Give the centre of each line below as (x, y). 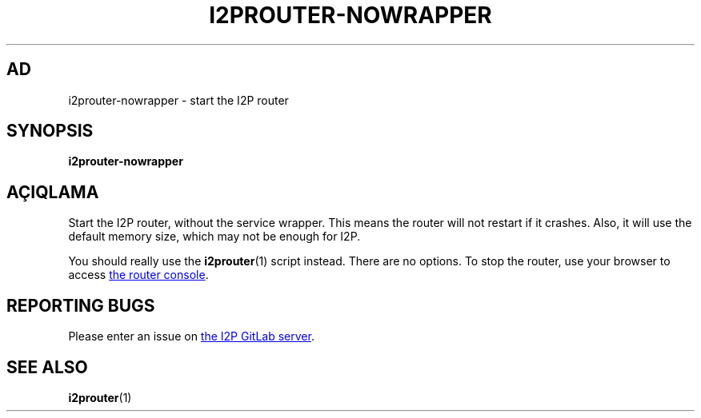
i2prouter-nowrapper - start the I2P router (178, 100)
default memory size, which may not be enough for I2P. (214, 237)
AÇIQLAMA (53, 192)
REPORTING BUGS (81, 305)
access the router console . (138, 275)
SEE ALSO (47, 367)
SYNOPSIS (50, 131)
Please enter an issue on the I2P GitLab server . (191, 336)
